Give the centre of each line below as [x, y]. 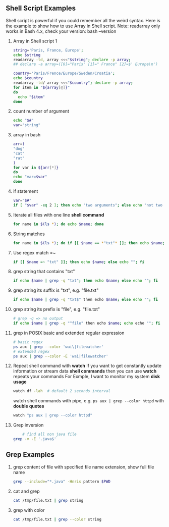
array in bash [27, 135]
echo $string [27, 55]
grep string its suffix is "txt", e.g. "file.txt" [56, 290]
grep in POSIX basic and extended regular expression [69, 333]
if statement [25, 191]
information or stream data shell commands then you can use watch [85, 371]
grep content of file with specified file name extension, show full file [83, 467]
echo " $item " [32, 97]
